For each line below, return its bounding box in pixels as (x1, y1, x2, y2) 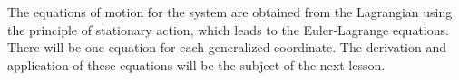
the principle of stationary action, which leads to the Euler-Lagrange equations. (7, 20, 449, 39)
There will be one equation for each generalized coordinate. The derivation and (7, 38, 446, 57)
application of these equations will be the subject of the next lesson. (7, 55, 386, 74)
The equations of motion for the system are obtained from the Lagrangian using (7, 3, 453, 21)
